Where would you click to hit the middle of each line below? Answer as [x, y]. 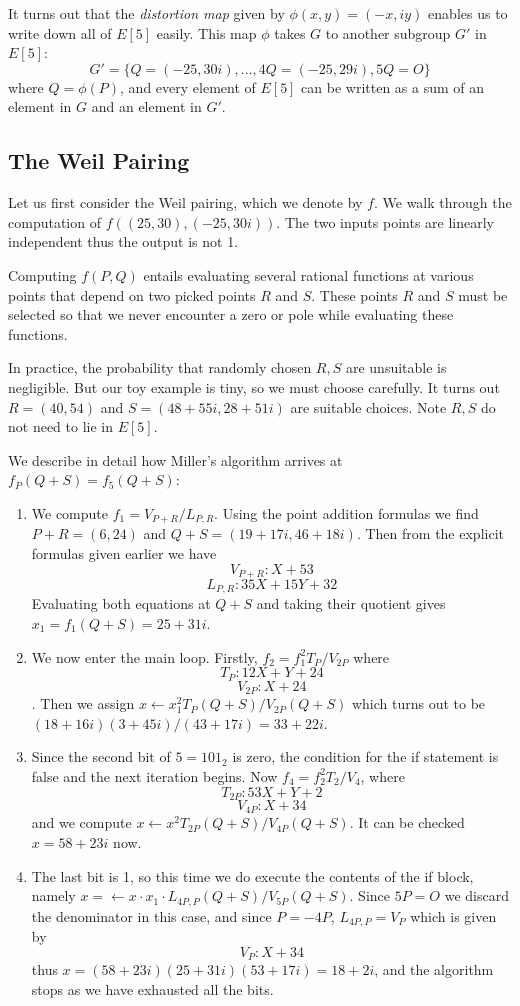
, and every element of [188, 86]
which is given [453, 915]
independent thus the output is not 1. [123, 241]
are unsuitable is [396, 367]
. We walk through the [442, 202]
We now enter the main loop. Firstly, [144, 656]
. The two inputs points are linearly [385, 221]
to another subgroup [388, 32]
